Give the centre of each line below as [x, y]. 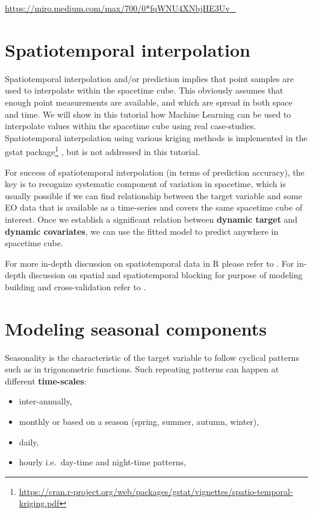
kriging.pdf [39, 503]
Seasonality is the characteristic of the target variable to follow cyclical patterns [152, 357]
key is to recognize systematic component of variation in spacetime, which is [145, 184]
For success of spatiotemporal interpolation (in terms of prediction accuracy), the [155, 172]
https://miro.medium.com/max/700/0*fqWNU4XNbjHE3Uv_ [121, 8]
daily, [29, 441]
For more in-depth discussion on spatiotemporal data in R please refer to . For [150, 263]
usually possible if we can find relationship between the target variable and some [153, 195]
